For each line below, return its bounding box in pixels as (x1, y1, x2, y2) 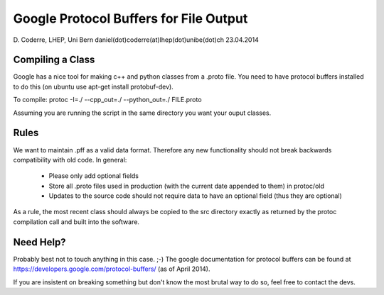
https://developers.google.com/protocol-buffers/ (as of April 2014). (13, 265, 210, 273)
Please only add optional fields (48, 172, 139, 180)
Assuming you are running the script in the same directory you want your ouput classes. (13, 108, 272, 117)
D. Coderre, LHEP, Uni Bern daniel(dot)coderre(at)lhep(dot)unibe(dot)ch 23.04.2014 (13, 35, 259, 44)
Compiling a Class (13, 54, 95, 66)
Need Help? (13, 236, 67, 248)
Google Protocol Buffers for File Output (13, 11, 248, 26)
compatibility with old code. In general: (13, 155, 127, 164)
